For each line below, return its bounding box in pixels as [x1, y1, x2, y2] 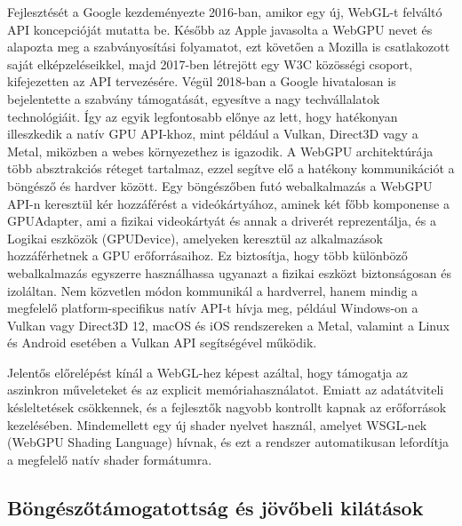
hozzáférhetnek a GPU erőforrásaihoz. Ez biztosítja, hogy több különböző [7, 246, 408, 265]
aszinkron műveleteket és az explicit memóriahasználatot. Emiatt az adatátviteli [7, 380, 444, 399]
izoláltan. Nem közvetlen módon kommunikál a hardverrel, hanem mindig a [7, 281, 418, 299]
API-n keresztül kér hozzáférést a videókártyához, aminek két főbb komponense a [7, 194, 450, 212]
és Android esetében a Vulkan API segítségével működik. [7, 333, 317, 352]
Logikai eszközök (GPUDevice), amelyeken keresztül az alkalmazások [7, 228, 383, 247]
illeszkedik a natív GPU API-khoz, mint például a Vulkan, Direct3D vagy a [7, 124, 418, 143]
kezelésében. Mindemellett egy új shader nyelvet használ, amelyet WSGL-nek [7, 415, 427, 434]
